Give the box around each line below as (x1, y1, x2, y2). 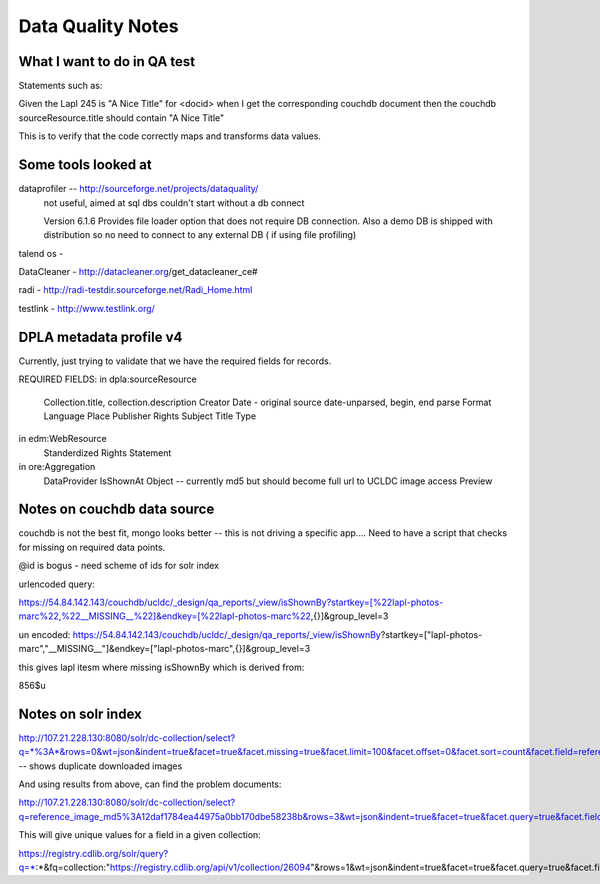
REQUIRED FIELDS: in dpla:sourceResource (18, 373, 197, 385)
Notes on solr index (18, 705, 142, 722)
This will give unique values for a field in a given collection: (18, 829, 262, 841)
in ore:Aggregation (18, 461, 96, 473)
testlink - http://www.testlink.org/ (18, 302, 155, 314)
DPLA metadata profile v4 (18, 328, 183, 345)
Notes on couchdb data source (18, 501, 215, 518)
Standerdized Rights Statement (43, 446, 172, 459)
